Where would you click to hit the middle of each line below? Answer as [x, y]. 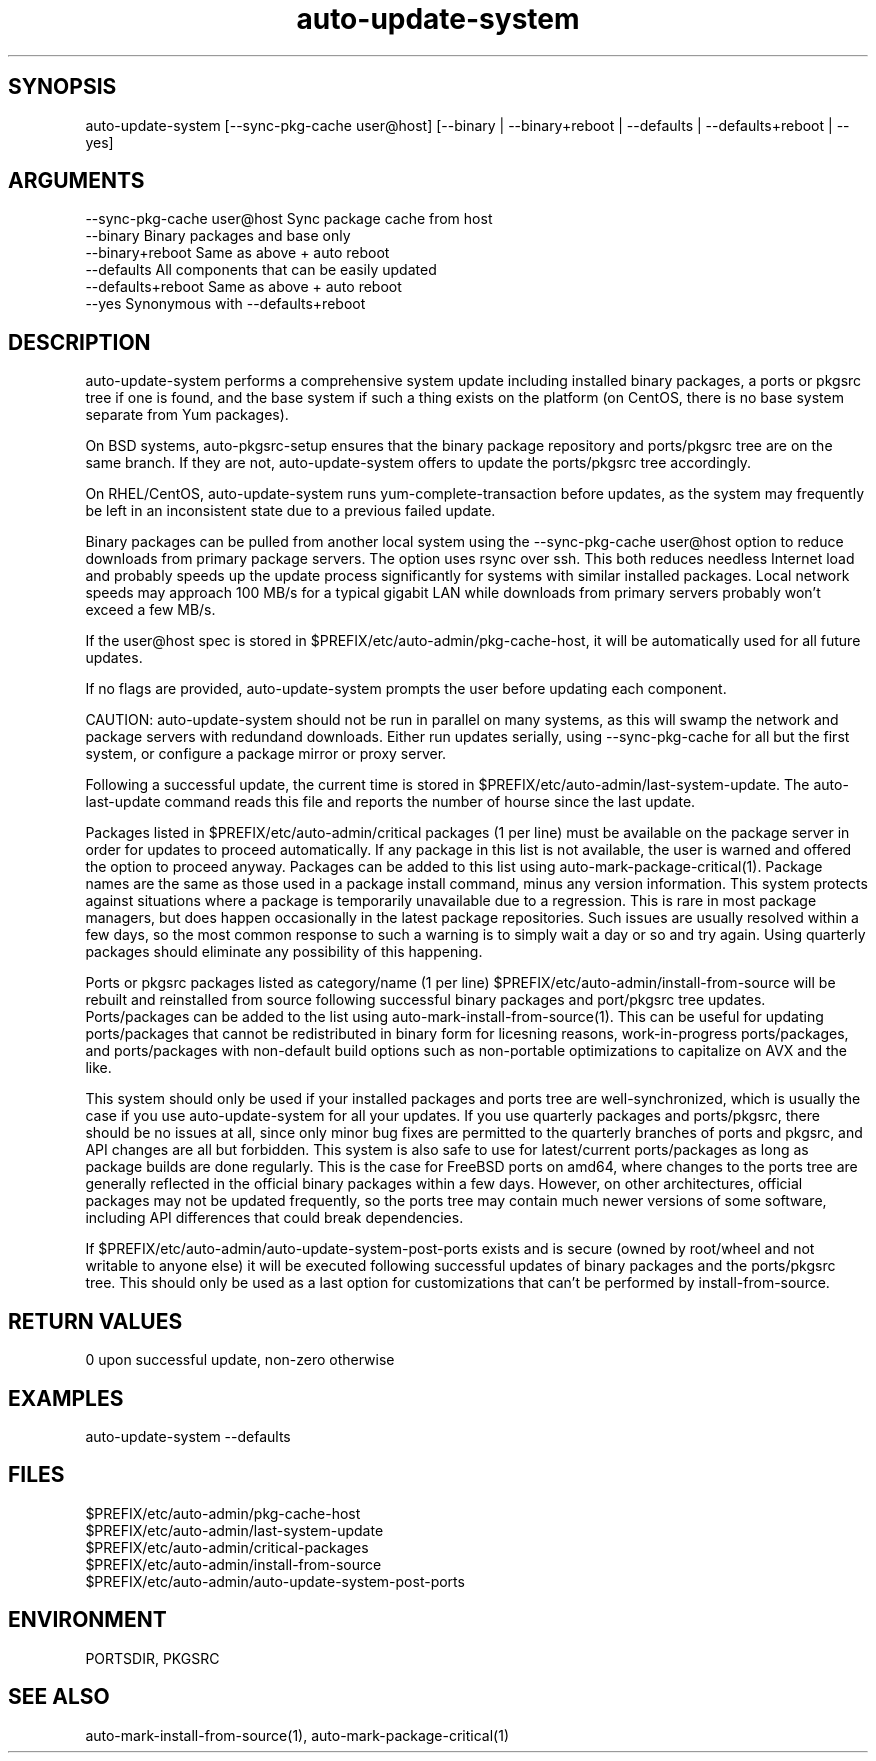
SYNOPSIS [62, 87]
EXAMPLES [66, 1398]
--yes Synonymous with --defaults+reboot [225, 304]
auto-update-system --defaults [188, 1436]
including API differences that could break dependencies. [274, 1218]
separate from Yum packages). [187, 415]
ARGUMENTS [76, 181]
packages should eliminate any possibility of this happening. [284, 952]
